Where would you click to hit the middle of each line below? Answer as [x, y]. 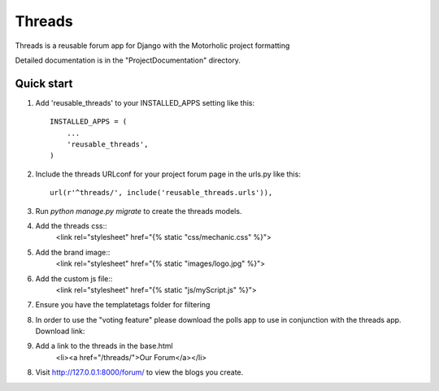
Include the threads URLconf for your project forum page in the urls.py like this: [168, 174]
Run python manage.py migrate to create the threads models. [139, 211]
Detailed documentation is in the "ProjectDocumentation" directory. [128, 60]
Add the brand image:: [73, 252]
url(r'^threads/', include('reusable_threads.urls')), [161, 193]
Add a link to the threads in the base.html [104, 346]
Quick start [44, 83]
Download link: [60, 331]
